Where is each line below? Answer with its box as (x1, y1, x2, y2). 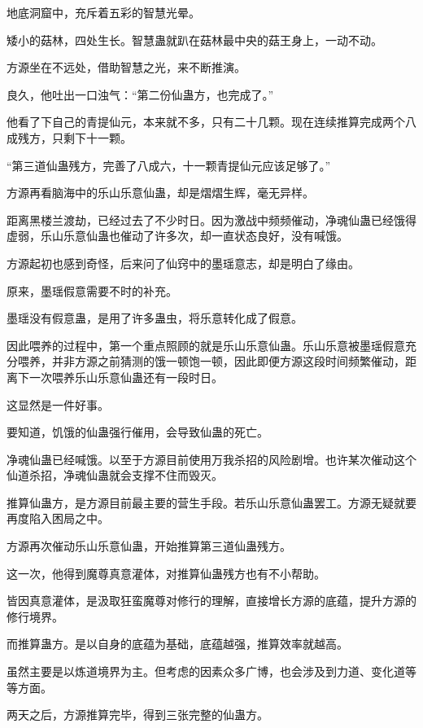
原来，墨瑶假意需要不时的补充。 (7, 282, 177, 299)
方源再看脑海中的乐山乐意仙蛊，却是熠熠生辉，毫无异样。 (7, 184, 314, 201)
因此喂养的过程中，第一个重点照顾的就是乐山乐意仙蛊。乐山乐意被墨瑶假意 (7, 336, 405, 353)
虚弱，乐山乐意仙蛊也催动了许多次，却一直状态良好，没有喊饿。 (7, 227, 348, 244)
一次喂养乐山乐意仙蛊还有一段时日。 (28, 368, 223, 385)
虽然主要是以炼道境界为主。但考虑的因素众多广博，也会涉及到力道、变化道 (7, 663, 405, 680)
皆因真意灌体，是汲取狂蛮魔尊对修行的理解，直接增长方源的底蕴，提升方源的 (7, 592, 416, 609)
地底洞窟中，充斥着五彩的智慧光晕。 (7, 4, 200, 20)
